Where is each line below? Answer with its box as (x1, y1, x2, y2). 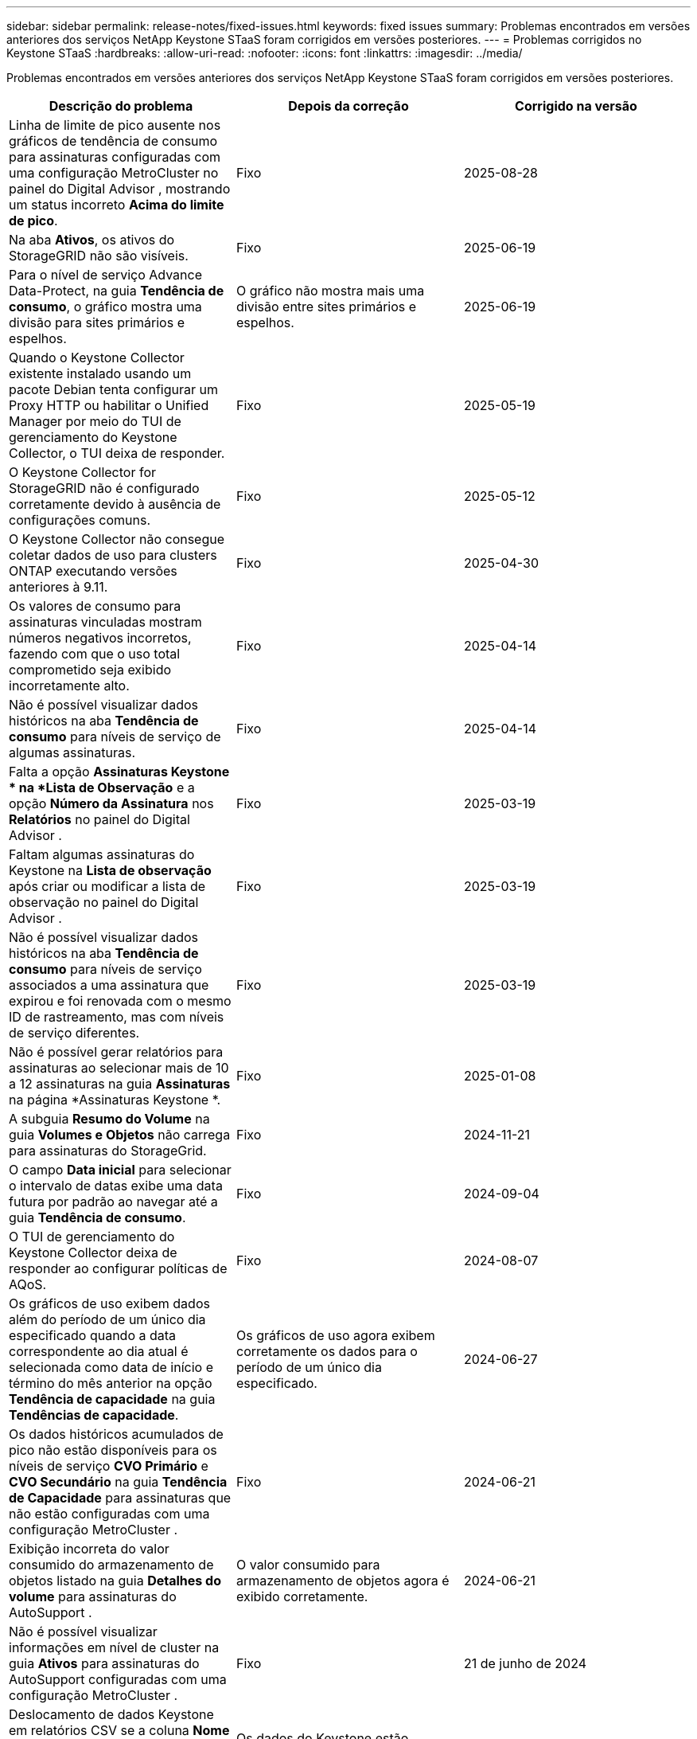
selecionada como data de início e (9, 1359, 213, 1375)
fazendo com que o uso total (9, 646, 181, 662)
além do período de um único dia (9, 1311, 206, 1327)
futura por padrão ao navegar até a (9, 1194, 218, 1209)
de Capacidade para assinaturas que (9, 1490, 232, 1506)
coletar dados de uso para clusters (9, 547, 217, 563)
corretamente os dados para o (236, 1343, 418, 1359)
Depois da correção (288, 98, 409, 114)
